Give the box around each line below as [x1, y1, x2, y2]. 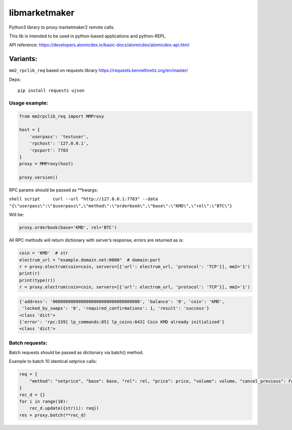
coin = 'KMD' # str [19, 250, 68, 256]
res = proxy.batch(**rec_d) [19, 412, 86, 418]
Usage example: [9, 100, 48, 106]
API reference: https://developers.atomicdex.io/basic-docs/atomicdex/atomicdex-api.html [9, 42, 189, 48]
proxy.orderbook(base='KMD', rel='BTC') [19, 225, 117, 230]
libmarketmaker [9, 7, 75, 18]
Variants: [9, 55, 37, 63]
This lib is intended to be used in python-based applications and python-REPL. [9, 33, 167, 39]
